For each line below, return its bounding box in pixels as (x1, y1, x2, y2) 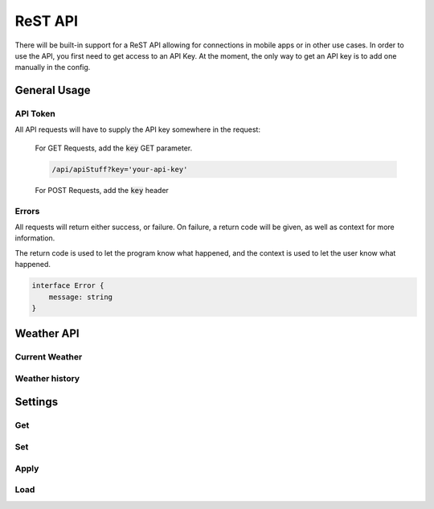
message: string (48, 292, 113, 302)
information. (14, 233, 55, 243)
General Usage (14, 84, 92, 97)
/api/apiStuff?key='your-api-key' (51, 165, 188, 174)
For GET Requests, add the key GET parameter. (35, 143, 193, 153)
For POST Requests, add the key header (35, 185, 169, 195)
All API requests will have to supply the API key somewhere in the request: (14, 125, 261, 134)
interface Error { (31, 281, 104, 290)
